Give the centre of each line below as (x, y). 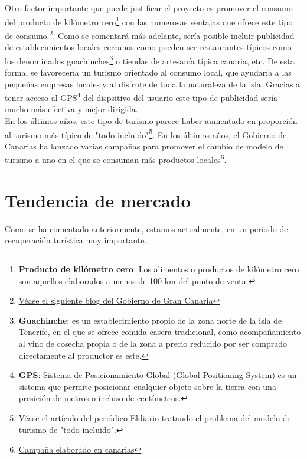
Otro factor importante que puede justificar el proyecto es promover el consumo (149, 8)
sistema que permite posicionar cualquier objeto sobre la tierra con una (147, 386)
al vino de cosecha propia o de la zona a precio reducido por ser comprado (153, 343)
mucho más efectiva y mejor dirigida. (71, 109)
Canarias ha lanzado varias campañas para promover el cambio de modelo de (144, 146)
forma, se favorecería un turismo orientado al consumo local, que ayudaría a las (148, 72)
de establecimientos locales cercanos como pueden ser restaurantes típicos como (148, 47)
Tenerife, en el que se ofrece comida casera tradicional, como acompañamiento (160, 332)
